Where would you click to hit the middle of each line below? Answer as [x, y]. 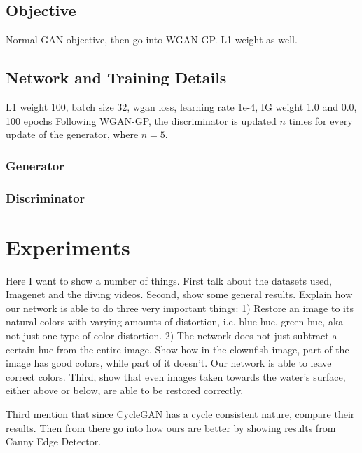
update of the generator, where [72, 134]
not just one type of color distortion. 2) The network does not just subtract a [172, 335]
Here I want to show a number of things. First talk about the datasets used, [169, 280]
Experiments [68, 246]
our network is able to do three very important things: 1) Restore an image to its [180, 307]
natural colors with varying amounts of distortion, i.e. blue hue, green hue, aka [175, 322]
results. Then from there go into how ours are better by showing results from [171, 427]
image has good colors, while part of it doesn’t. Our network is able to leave [169, 363]
